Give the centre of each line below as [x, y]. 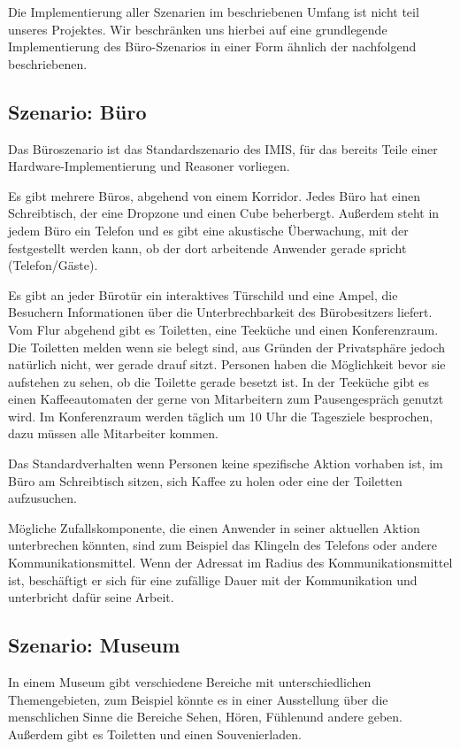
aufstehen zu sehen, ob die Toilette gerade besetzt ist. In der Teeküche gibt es [219, 381]
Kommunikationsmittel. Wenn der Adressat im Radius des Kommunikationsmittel [230, 563]
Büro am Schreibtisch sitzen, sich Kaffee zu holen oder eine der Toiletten [205, 480]
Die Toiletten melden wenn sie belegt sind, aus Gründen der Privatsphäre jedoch [227, 347]
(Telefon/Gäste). [53, 265]
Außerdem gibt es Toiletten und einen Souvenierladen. [155, 734]
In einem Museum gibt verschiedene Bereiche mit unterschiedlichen [190, 682]
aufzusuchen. [42, 498]
